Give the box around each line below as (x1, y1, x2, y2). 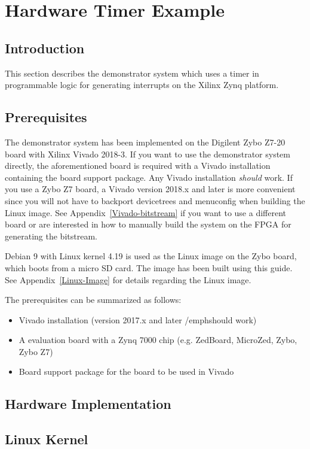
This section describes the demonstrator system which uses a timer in (5, 66, 259, 79)
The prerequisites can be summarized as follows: (5, 293, 182, 306)
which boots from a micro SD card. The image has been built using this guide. (5, 261, 293, 274)
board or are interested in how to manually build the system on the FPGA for (5, 218, 291, 230)
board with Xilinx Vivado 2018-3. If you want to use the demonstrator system (5, 147, 290, 160)
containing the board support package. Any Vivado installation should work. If (5, 171, 293, 183)
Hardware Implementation (5, 395, 171, 413)
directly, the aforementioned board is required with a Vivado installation (5, 159, 271, 172)
